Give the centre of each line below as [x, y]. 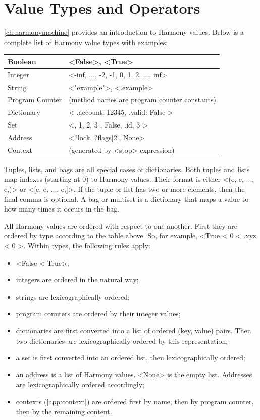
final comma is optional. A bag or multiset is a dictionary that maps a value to [126, 199]
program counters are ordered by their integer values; [98, 313]
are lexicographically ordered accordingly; [80, 384]
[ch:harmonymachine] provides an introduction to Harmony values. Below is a [124, 32]
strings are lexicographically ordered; [73, 296]
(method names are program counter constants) [142, 99]
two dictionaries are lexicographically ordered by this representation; [122, 340]
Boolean [22, 61]
